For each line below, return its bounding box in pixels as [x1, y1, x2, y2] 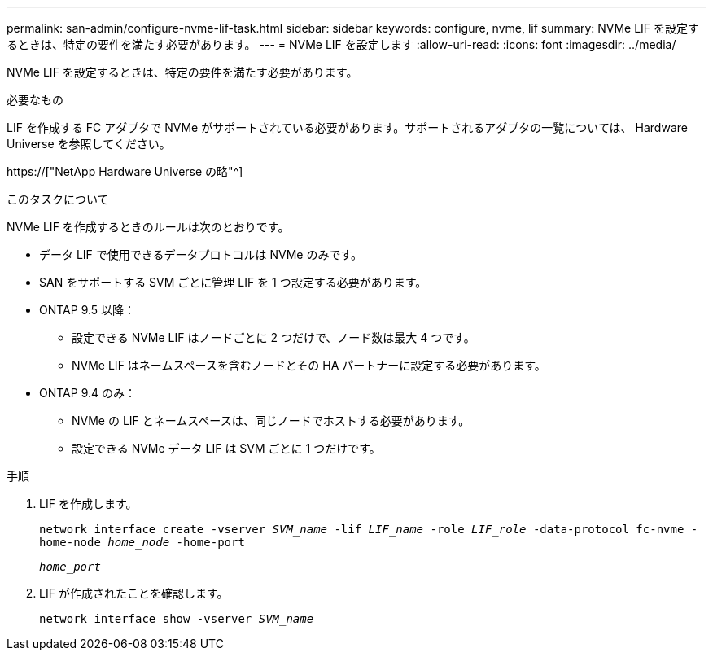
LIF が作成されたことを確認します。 [39, 586, 229, 600]
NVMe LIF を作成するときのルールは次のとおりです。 [7, 220, 290, 234]
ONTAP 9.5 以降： [39, 303, 136, 317]
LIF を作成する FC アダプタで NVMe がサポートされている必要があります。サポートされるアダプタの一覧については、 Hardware [7, 120, 688, 134]
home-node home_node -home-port [39, 536, 245, 549]
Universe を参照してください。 [7, 137, 171, 151]
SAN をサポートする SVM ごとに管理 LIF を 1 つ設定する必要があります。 [39, 275, 427, 289]
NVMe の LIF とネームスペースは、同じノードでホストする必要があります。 [72, 414, 470, 427]
